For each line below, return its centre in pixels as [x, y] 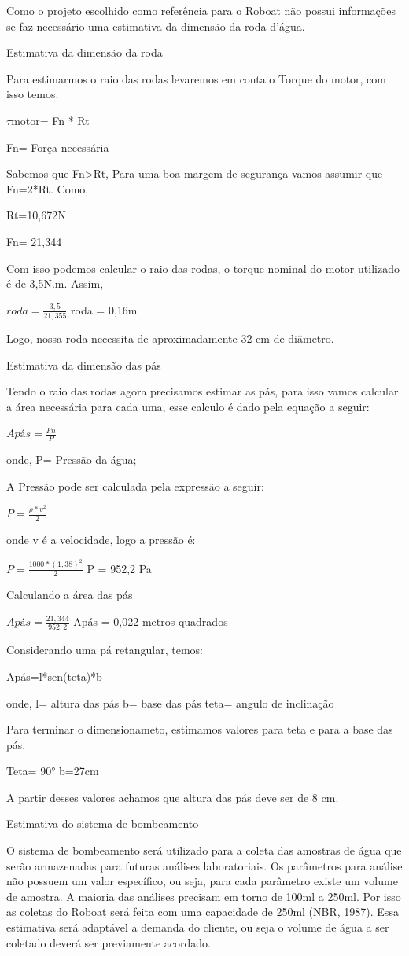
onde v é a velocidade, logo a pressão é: [101, 540]
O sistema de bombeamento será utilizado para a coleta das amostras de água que [204, 850]
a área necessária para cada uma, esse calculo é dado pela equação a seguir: [188, 406]
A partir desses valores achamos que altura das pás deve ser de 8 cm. [173, 797]
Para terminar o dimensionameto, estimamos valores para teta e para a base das [200, 729]
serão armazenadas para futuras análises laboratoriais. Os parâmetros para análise [204, 865]
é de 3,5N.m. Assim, [55, 283]
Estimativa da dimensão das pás [84, 364]
